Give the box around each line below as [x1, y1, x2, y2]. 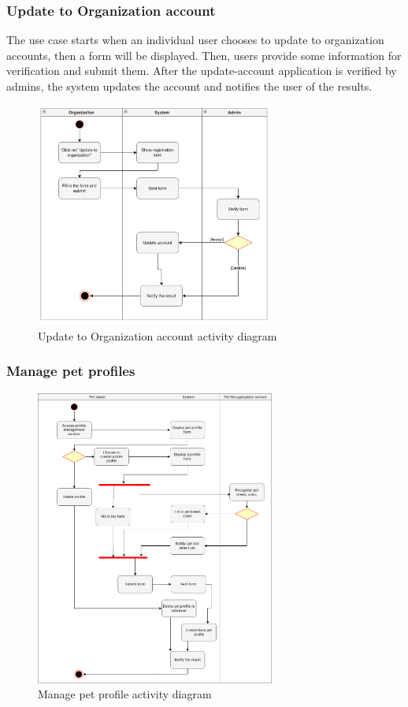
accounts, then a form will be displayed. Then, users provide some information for [6, 47, 402, 63]
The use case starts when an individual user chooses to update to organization [6, 32, 384, 48]
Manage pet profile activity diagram [38, 686, 212, 702]
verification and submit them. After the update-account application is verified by [6, 62, 397, 79]
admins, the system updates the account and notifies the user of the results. [6, 78, 373, 94]
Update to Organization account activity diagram [38, 327, 277, 344]
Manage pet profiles [6, 361, 135, 381]
